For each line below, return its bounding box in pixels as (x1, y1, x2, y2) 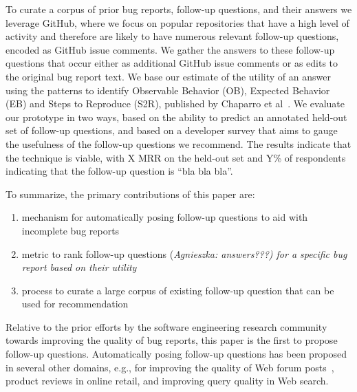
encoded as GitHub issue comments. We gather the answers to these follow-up (6, 42, 335, 56)
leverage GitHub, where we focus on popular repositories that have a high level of (6, 15, 349, 30)
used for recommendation (21, 296, 129, 311)
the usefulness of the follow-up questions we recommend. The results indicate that (6, 136, 351, 151)
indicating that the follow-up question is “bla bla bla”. (6, 164, 233, 178)
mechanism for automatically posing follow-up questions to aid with (21, 210, 308, 224)
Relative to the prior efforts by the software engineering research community (6, 319, 327, 334)
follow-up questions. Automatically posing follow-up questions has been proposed (6, 347, 347, 361)
